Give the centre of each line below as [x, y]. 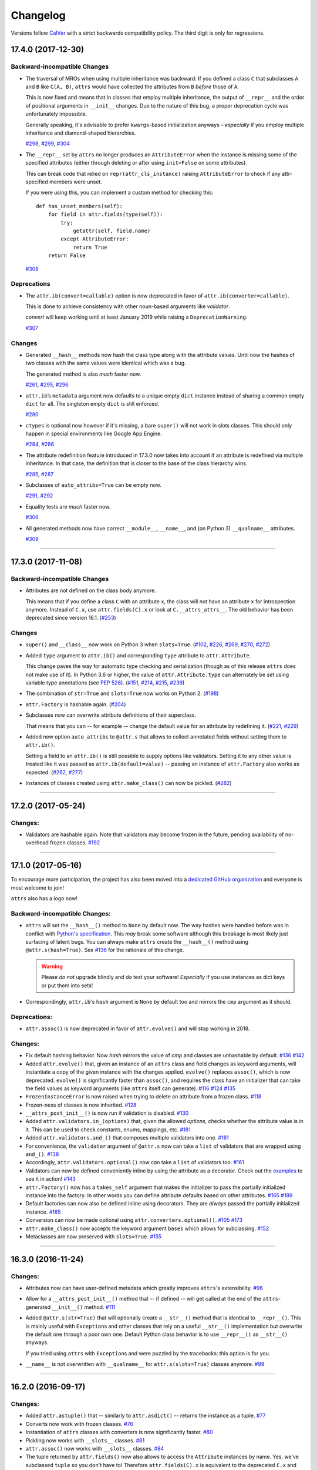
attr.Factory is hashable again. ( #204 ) [76, 704]
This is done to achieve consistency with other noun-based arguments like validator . [128, 306]
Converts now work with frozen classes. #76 [79, 1424]
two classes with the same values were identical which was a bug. [106, 363]
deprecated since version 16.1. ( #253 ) [71, 618]
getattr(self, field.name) [112, 230]
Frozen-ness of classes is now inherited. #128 [81, 1105]
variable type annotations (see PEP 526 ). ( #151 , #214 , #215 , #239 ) [105, 683]
